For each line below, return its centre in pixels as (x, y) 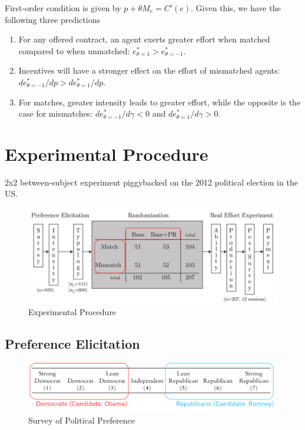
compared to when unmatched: (74, 50)
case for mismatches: (56, 113)
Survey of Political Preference (82, 420)
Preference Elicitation (72, 343)
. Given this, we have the (236, 8)
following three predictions (52, 19)
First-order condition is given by (63, 8)
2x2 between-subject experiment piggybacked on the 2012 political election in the (151, 182)
